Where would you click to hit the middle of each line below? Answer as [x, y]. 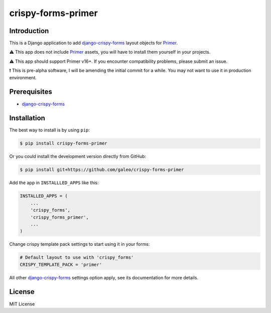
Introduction [29, 31]
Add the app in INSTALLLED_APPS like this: [54, 183]
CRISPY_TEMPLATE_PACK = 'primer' [61, 264]
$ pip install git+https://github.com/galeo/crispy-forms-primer [102, 170]
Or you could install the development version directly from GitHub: [78, 156]
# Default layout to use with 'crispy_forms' [77, 258]
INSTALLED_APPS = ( [44, 196]
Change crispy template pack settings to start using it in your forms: [80, 244]
